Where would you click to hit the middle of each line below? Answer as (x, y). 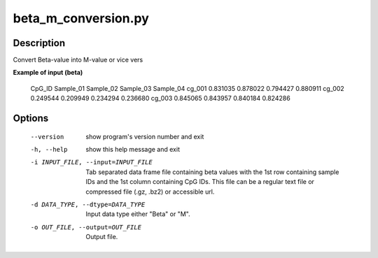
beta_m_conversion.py (81, 18)
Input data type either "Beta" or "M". (138, 214)
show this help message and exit (133, 150)
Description (39, 43)
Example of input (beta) (48, 73)
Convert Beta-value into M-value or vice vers (78, 60)
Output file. (102, 237)
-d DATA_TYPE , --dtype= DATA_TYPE (88, 204)
